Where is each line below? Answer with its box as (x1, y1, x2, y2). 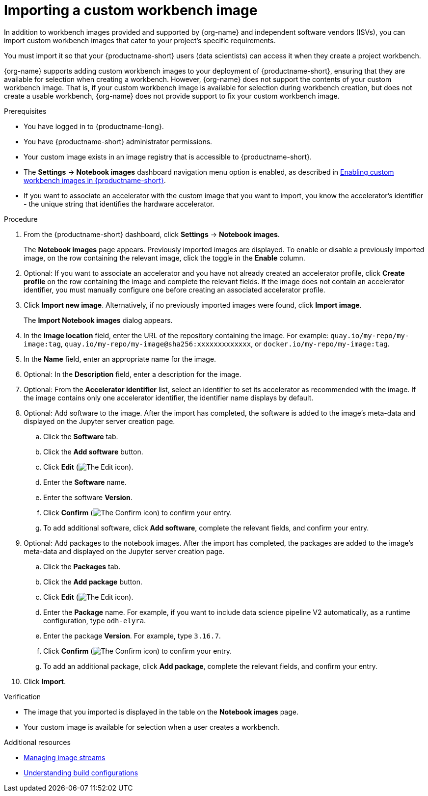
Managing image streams (24, 753, 106, 762)
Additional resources (4, 738, 71, 746)
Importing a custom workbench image (4, 2, 258, 19)
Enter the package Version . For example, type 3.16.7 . (43, 631, 221, 640)
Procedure (4, 214, 38, 223)
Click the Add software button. (43, 447, 143, 456)
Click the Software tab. (43, 432, 118, 441)
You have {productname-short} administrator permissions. (24, 137, 213, 146)
